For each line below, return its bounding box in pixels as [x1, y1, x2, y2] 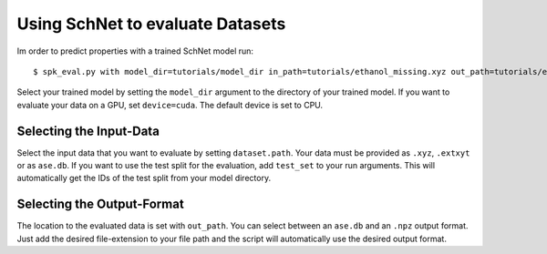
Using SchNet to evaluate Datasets [16, 14, 286, 34]
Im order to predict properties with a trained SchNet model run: [16, 46, 254, 56]
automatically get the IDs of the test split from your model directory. [16, 173, 272, 184]
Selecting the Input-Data [16, 123, 160, 138]
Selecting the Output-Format [16, 197, 184, 212]
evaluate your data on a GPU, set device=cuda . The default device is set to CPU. [16, 99, 324, 110]
